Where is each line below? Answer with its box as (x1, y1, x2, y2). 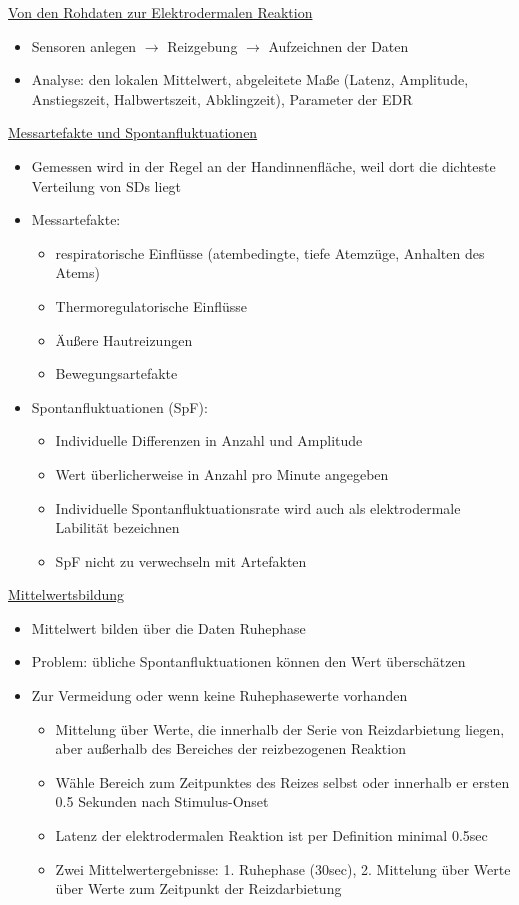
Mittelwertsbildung (8, 584, 125, 605)
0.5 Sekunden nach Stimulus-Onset (55, 791, 269, 812)
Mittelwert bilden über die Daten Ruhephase (31, 617, 306, 638)
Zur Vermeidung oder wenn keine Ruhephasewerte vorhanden (31, 685, 408, 706)
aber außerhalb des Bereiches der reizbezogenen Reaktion (55, 738, 406, 759)
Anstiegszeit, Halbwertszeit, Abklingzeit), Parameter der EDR (31, 88, 413, 109)
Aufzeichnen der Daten (268, 35, 409, 56)
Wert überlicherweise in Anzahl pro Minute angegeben (55, 463, 389, 484)
